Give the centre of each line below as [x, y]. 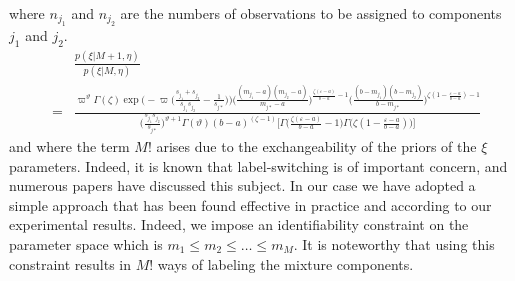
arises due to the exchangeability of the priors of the [316, 146]
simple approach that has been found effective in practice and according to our [250, 204]
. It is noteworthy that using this [394, 244]
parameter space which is [86, 244]
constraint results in [70, 263]
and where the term [69, 146]
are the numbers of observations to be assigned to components [311, 13]
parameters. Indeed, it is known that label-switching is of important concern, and [258, 165]
